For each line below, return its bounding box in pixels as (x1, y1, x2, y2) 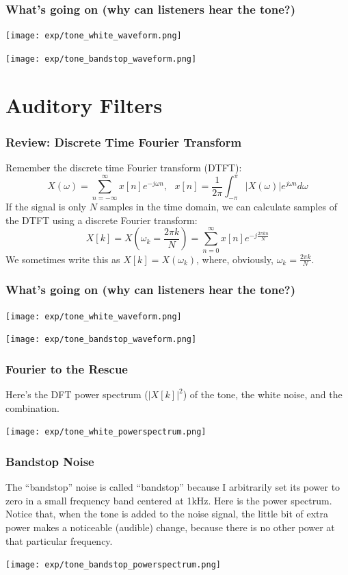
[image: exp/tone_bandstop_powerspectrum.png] (5, 560, 221, 570)
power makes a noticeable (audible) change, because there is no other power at (5, 519, 335, 534)
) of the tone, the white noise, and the (183, 387, 343, 402)
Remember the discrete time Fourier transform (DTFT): (5, 160, 242, 175)
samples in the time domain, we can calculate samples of (100, 199, 337, 214)
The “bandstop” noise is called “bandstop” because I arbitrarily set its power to (5, 480, 340, 494)
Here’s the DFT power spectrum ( (5, 387, 148, 402)
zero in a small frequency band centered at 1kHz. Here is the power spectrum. (5, 493, 332, 507)
